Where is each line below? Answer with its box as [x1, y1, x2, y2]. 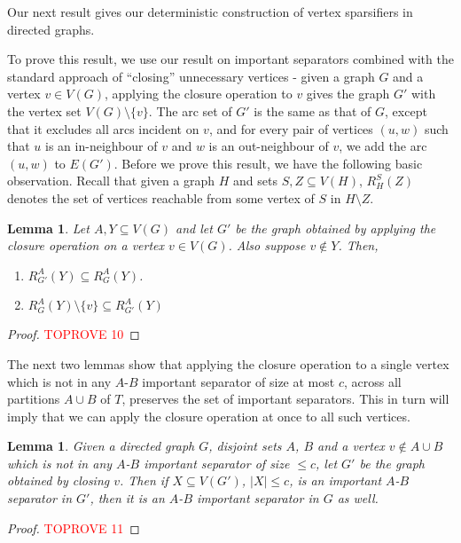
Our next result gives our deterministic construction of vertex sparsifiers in [7, 3, 413, 20]
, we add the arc [339, 137, 427, 155]
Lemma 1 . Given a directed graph [7, 437, 195, 455]
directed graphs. [7, 20, 95, 38]
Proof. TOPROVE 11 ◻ [7, 518, 140, 537]
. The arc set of [148, 101, 232, 120]
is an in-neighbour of [45, 137, 158, 155]
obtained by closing [7, 471, 110, 490]
